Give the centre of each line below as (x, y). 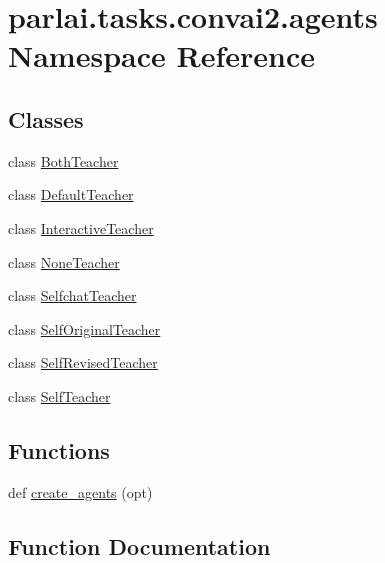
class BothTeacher (63, 160)
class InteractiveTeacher (81, 227)
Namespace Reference (161, 55)
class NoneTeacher (64, 261)
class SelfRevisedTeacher (83, 362)
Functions (59, 449)
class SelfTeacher (59, 395)
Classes (46, 118)
